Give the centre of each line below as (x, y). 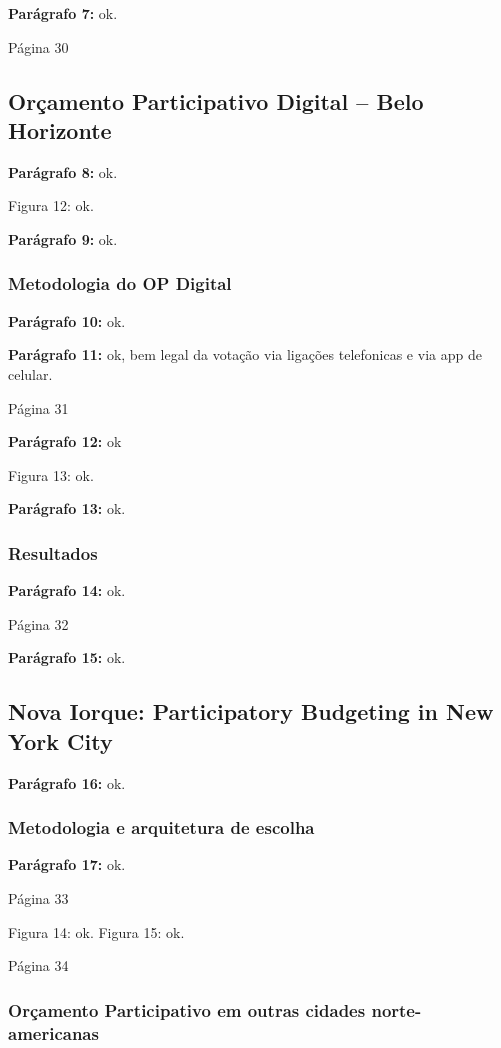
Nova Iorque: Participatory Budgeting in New (251, 711)
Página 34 (38, 965)
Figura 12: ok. (51, 205)
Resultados (53, 552)
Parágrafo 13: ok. (67, 508)
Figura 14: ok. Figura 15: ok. (96, 931)
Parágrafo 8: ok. (63, 171)
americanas (53, 1032)
